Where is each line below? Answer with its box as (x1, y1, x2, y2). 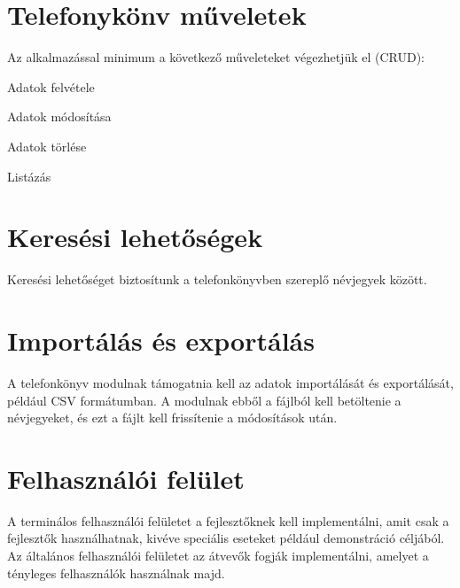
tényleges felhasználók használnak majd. (7, 563, 225, 582)
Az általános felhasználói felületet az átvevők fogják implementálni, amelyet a (7, 546, 429, 565)
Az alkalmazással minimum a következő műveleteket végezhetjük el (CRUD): (7, 48, 425, 66)
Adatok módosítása (7, 107, 112, 126)
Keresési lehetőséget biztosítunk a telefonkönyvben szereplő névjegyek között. (7, 270, 427, 289)
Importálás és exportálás (7, 322, 315, 358)
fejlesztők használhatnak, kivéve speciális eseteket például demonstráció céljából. (7, 529, 445, 547)
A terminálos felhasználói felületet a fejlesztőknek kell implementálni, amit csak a (7, 511, 449, 530)
